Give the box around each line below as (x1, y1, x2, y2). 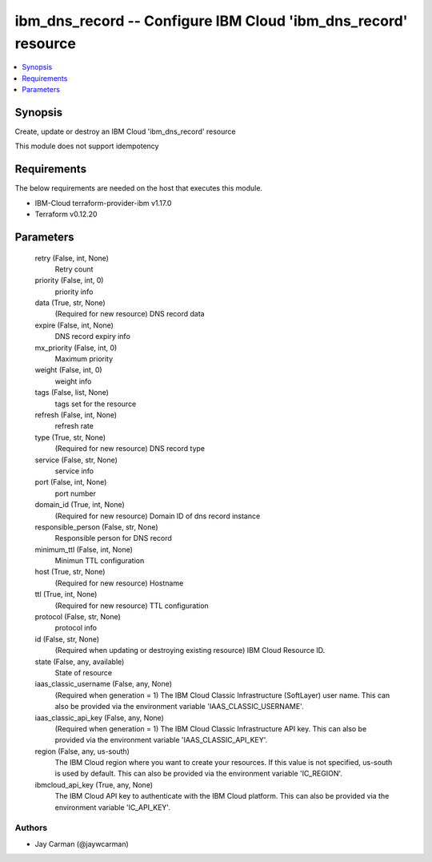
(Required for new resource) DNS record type (54, 444, 206, 453)
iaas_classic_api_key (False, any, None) (34, 713, 164, 723)
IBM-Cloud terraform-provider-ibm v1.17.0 (34, 198, 172, 207)
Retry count (54, 264, 94, 274)
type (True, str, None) (34, 433, 106, 442)
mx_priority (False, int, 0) (34, 343, 118, 352)
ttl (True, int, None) (34, 590, 98, 599)
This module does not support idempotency (14, 141, 159, 151)
